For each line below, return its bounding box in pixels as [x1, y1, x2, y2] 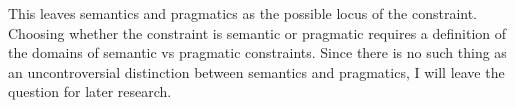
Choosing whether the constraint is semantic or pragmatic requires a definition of [8, 22, 507, 43]
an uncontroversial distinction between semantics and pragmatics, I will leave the [8, 61, 505, 82]
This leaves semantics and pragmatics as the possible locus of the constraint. [8, 3, 478, 23]
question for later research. [8, 81, 172, 102]
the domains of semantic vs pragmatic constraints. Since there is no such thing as [8, 42, 507, 63]
